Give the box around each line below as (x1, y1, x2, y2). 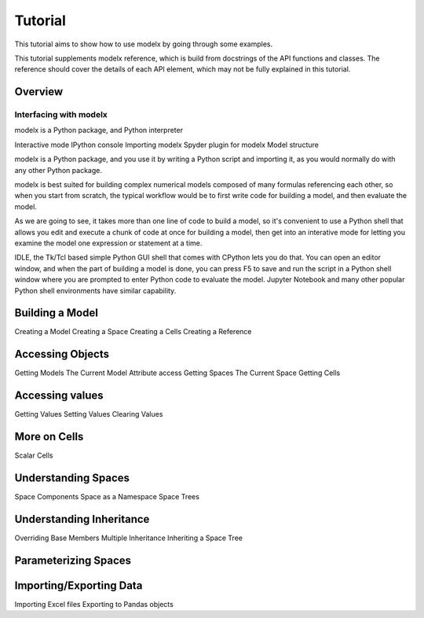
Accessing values (14, 389, 104, 403)
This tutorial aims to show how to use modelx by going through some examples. (14, 39, 273, 49)
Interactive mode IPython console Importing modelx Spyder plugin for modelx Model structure (14, 140, 320, 149)
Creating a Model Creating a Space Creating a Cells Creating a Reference (14, 327, 252, 337)
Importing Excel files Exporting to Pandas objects (14, 599, 174, 609)
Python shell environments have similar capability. (14, 285, 177, 295)
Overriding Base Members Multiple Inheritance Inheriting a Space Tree (14, 533, 243, 543)
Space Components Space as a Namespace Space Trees (14, 492, 200, 502)
